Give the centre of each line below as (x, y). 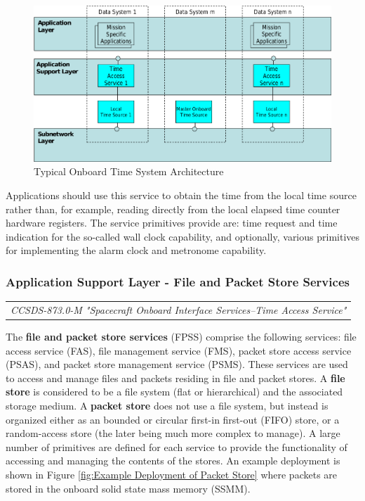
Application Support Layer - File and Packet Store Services (178, 281)
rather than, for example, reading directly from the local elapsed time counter (173, 209)
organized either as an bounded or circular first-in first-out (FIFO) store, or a (173, 419)
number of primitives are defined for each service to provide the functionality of (177, 446)
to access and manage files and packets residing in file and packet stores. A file (175, 378)
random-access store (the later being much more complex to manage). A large (173, 433)
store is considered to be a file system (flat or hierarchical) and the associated (174, 392)
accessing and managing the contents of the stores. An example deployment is (173, 461)
